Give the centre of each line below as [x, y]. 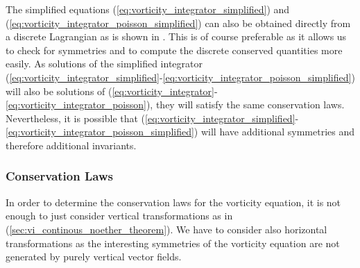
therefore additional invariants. [71, 145]
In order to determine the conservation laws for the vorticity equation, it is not [173, 202]
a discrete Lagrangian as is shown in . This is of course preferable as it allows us [176, 36]
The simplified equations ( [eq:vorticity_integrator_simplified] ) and [148, 9]
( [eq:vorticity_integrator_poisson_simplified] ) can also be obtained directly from [178, 23]
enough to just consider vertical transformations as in [119, 216]
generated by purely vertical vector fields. [94, 257]
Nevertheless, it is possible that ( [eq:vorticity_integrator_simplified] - [152, 118]
